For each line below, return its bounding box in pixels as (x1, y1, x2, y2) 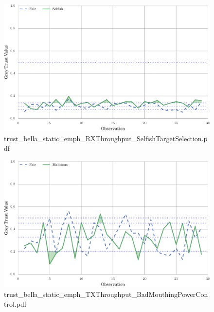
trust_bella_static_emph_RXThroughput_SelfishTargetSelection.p (4, 133, 208, 143)
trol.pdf (4, 298, 26, 309)
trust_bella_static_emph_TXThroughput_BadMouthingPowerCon (4, 289, 208, 299)
